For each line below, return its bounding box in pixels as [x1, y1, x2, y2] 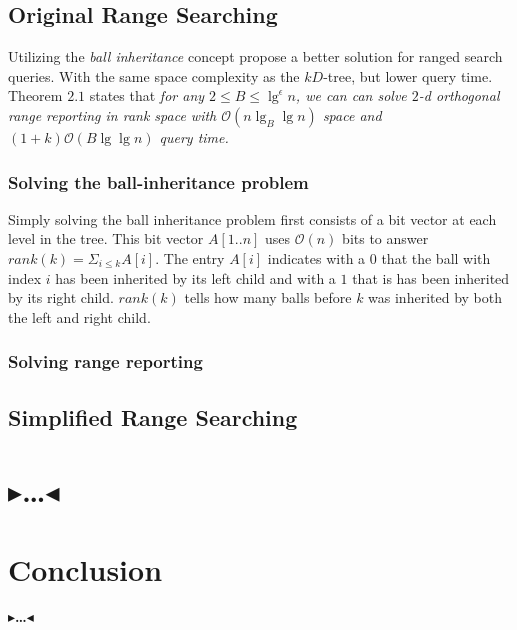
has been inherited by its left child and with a [55, 267, 336, 288]
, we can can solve [295, 85, 407, 106]
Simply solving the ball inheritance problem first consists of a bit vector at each [8, 208, 497, 229]
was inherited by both [368, 287, 502, 308]
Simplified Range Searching [8, 401, 298, 432]
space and [322, 104, 382, 125]
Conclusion [8, 548, 163, 589]
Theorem [8, 85, 63, 106]
